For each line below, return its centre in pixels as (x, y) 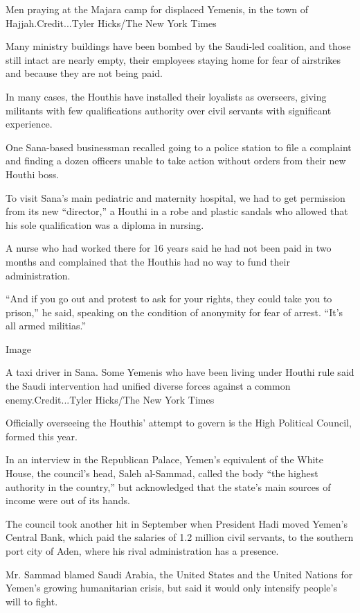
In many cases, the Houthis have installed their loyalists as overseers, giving (166, 96)
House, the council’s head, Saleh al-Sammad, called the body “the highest (162, 473)
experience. (29, 124)
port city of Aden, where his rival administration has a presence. (142, 551)
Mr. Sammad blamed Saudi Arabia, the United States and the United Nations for (179, 574)
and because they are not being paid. (84, 73)
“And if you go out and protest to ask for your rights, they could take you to (169, 299)
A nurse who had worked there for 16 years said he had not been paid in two (169, 248)
